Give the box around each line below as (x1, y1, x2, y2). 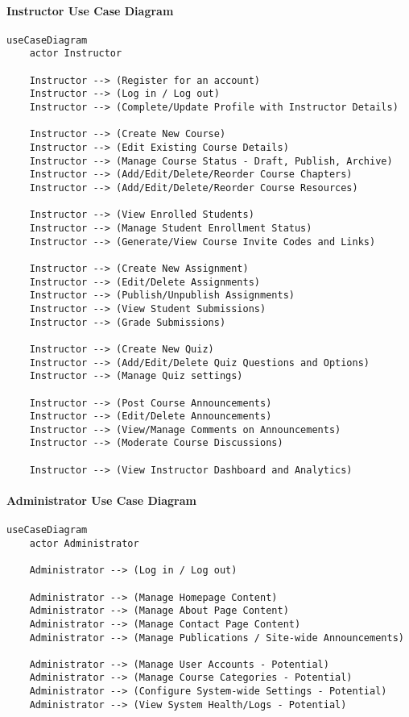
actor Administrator (29, 537, 139, 549)
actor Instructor (29, 48, 122, 60)
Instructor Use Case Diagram (6, 2, 174, 19)
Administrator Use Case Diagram (6, 492, 196, 509)
